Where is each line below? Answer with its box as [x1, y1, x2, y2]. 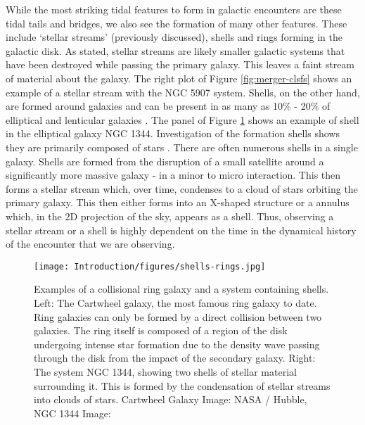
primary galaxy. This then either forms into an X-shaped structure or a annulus [6, 195, 350, 210]
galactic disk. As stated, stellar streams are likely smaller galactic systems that [6, 43, 345, 58]
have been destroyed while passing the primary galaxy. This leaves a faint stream [6, 57, 355, 72]
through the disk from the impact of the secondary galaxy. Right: [34, 350, 316, 365]
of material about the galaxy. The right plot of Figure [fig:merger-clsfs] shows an [6, 70, 352, 85]
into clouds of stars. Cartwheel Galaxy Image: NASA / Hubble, [34, 392, 307, 407]
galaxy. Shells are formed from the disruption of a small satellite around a [6, 153, 324, 168]
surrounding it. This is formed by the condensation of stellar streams [34, 378, 331, 393]
